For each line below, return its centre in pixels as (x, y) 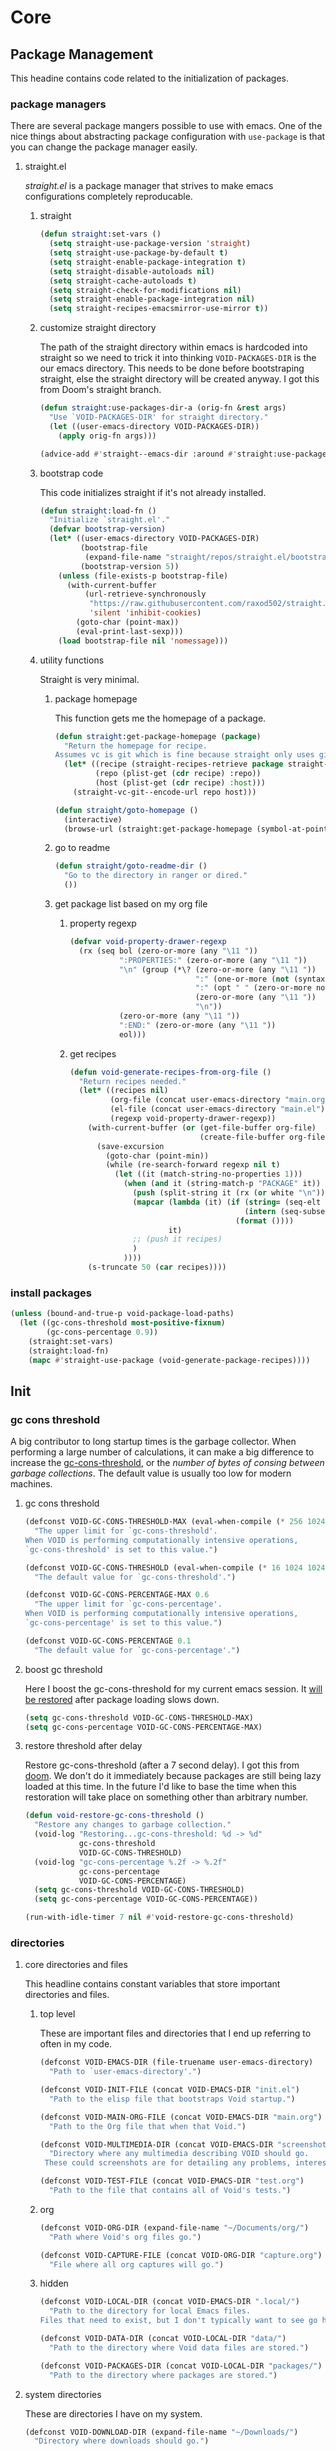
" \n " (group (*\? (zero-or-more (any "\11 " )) (217, 969)
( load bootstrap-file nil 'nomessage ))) (143, 641)
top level (57, 2014)
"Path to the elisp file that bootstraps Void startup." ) (172, 2099)
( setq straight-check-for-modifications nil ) (145, 290)
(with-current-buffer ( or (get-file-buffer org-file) (202, 1127)
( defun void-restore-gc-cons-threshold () (114, 1816)
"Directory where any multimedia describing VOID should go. (179, 2154)
